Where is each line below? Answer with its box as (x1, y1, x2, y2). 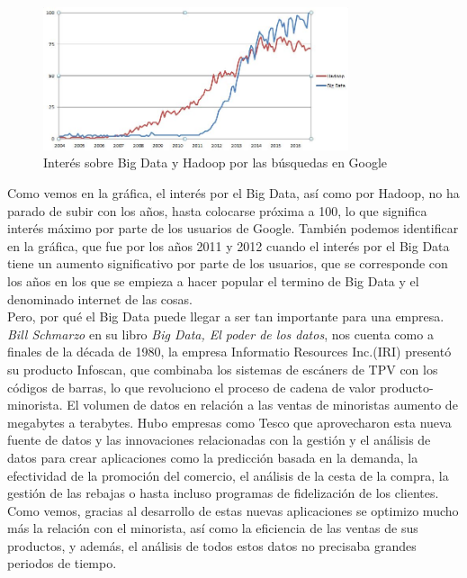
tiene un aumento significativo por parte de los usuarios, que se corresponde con (7, 254, 448, 273)
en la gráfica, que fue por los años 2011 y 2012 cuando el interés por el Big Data (7, 236, 450, 255)
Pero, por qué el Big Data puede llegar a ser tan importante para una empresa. (7, 307, 445, 326)
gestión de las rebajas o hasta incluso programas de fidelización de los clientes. (7, 483, 439, 502)
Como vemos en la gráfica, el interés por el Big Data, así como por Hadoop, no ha (7, 184, 460, 202)
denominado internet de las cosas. (7, 289, 193, 308)
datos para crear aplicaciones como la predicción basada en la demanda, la (7, 447, 418, 466)
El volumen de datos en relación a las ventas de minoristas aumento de (67, 395, 458, 414)
